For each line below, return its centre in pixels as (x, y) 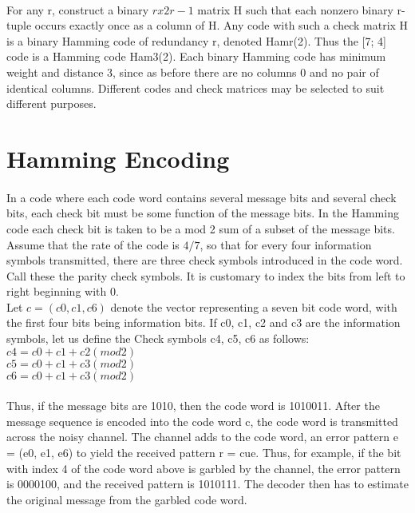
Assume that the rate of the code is (93, 244)
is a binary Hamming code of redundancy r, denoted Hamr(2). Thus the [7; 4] (196, 40)
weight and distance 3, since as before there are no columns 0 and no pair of (193, 72)
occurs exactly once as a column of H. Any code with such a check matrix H (221, 25)
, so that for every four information (286, 244)
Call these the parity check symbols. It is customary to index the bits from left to (206, 275)
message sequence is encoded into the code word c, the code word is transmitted (202, 421)
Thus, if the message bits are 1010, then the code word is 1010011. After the (193, 406)
